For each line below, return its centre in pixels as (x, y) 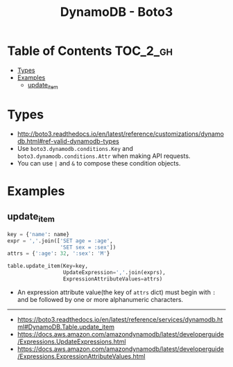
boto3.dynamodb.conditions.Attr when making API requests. (104, 156)
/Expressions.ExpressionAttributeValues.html (81, 356)
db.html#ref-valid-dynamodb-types (68, 141)
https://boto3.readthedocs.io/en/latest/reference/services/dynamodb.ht (120, 319)
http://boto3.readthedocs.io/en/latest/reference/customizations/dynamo (120, 134)
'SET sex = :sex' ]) (88, 247)
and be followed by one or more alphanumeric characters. (100, 299)
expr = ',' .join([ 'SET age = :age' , (60, 241)
